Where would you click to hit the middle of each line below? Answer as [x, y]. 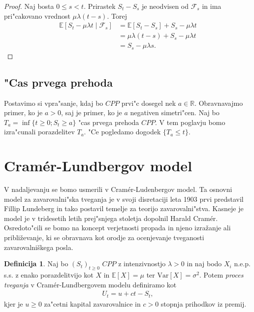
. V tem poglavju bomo [190, 122]
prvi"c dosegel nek [149, 103]
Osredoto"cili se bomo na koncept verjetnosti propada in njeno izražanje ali [117, 228]
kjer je [14, 303]
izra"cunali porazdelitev [39, 132]
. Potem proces [222, 274]
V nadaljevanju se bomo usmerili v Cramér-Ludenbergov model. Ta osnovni [118, 189]
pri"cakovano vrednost [37, 16]
